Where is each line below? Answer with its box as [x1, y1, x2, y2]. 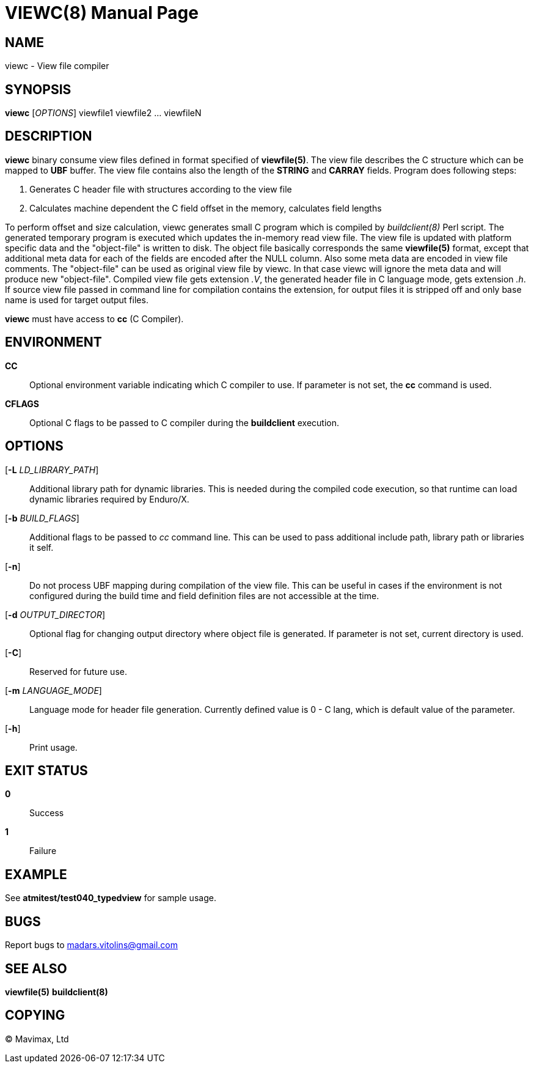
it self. [29, 542, 54, 553]
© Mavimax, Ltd [5, 1033, 69, 1044]
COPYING [5, 1007, 65, 1023]
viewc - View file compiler [5, 61, 109, 72]
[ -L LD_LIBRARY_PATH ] [5, 464, 99, 475]
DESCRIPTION [5, 128, 92, 144]
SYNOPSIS [5, 81, 71, 97]
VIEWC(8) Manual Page [5, 2, 199, 23]
